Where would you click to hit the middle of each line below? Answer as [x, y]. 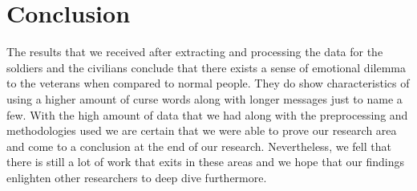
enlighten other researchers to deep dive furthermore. [137, 177]
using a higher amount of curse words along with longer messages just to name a [204, 98]
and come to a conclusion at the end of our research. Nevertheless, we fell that [199, 146]
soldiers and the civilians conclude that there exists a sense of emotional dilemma [206, 67]
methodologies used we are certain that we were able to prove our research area [202, 130]
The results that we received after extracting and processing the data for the [195, 52]
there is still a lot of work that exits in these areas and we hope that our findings [206, 162]
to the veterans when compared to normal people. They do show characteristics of [208, 83]
